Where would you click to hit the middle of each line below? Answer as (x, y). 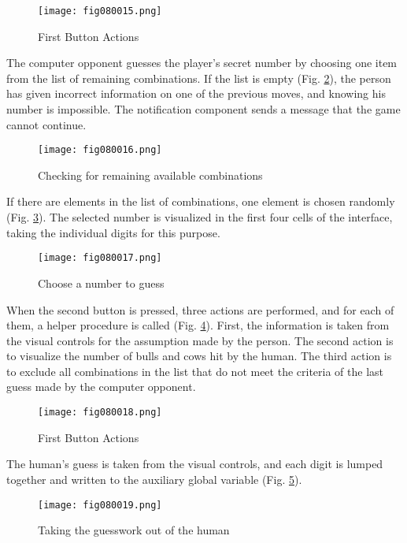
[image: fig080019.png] (100, 505)
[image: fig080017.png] (100, 258)
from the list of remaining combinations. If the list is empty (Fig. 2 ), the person (199, 78)
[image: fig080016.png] (100, 150)
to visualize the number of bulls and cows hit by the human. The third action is (199, 356)
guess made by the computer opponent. (101, 387)
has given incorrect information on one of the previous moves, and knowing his (196, 93)
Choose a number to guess (101, 283)
